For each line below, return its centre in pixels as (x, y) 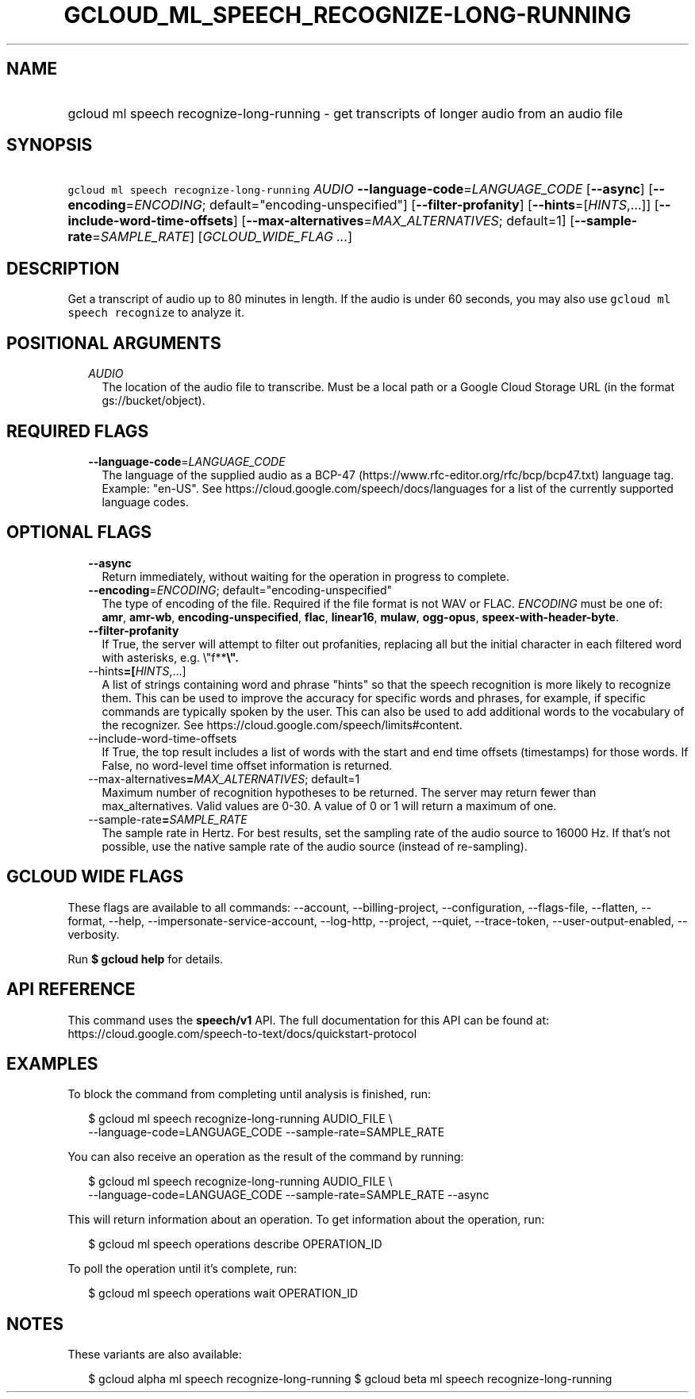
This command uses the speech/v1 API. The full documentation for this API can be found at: (308, 1020)
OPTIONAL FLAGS (79, 532)
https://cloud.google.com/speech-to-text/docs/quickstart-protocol (242, 1033)
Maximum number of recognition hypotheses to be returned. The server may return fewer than (349, 792)
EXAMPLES (52, 1063)
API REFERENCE (71, 990)
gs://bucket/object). (154, 401)
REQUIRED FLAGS (78, 431)
